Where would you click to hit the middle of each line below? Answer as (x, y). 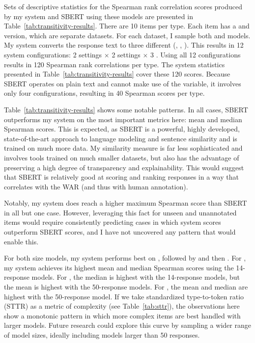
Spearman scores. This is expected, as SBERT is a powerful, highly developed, (122, 129)
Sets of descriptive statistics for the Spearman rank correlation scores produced (123, 6)
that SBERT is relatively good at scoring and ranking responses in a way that (121, 177)
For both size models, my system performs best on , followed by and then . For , (125, 258)
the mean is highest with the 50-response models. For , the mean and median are (126, 287)
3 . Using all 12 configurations (196, 54)
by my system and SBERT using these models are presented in (99, 16)
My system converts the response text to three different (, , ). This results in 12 (124, 45)
